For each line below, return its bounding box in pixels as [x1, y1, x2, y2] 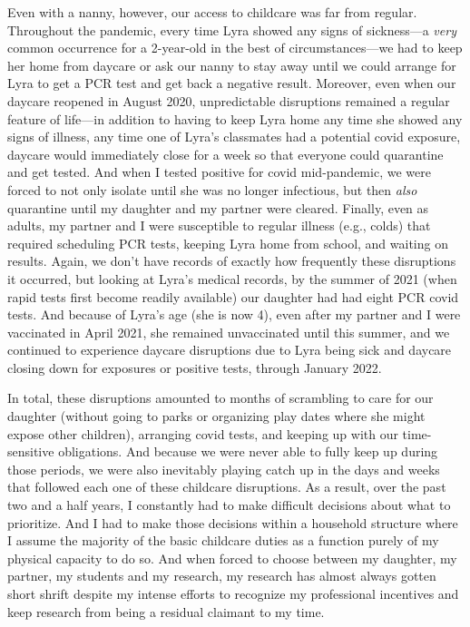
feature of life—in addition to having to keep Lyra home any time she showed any [7, 109, 463, 128]
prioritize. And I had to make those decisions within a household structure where [7, 513, 458, 532]
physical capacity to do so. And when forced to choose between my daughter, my [7, 548, 457, 567]
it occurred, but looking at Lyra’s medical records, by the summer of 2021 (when [7, 269, 457, 288]
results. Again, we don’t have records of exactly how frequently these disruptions [7, 251, 456, 270]
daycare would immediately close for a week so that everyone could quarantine [7, 144, 444, 163]
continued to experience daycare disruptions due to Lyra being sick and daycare [7, 340, 452, 359]
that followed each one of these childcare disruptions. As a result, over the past [7, 477, 446, 496]
